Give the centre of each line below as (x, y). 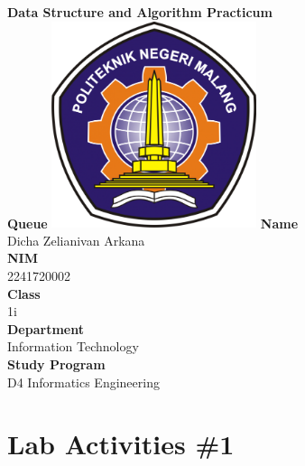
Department (46, 328)
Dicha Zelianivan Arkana (76, 240)
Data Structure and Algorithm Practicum (140, 12)
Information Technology (73, 346)
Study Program (56, 363)
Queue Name (153, 223)
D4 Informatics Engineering (83, 382)
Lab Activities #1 (121, 444)
